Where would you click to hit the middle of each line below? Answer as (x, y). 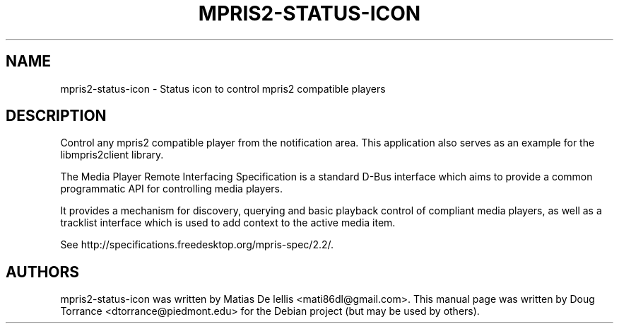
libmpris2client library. (112, 155)
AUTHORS (43, 272)
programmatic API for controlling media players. (171, 189)
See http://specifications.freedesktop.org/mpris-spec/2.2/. (197, 245)
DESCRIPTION (56, 116)
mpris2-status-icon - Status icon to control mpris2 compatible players (223, 88)
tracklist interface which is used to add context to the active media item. (228, 223)
